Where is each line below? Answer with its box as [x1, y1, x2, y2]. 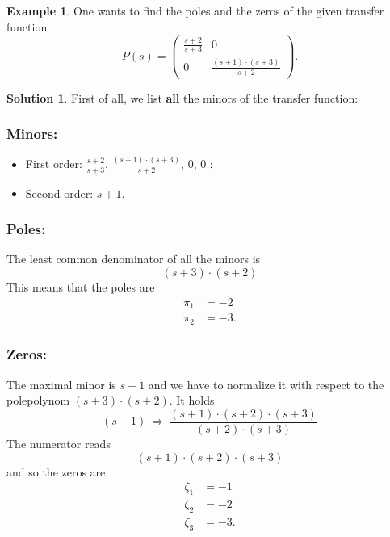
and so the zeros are [6, 463, 106, 480]
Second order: [25, 184, 94, 201]
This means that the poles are [6, 278, 155, 295]
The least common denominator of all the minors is [6, 250, 261, 267]
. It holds [169, 392, 215, 409]
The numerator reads [6, 434, 111, 451]
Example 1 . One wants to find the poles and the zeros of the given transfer [6, 2, 384, 19]
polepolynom [6, 392, 70, 409]
